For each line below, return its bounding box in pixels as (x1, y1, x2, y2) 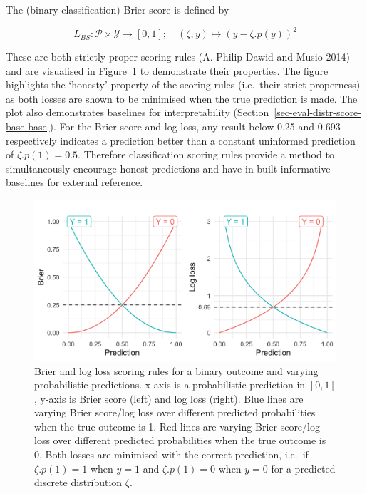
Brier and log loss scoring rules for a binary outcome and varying (34, 363, 319, 378)
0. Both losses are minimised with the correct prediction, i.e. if (34, 447, 309, 462)
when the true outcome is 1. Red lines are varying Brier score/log (34, 418, 320, 433)
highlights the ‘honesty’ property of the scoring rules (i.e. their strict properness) (6, 77, 361, 92)
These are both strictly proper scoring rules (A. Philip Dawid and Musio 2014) (6, 49, 350, 64)
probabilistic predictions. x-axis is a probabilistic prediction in (34, 377, 306, 392)
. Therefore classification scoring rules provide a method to (78, 147, 334, 162)
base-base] (6, 119, 50, 134)
